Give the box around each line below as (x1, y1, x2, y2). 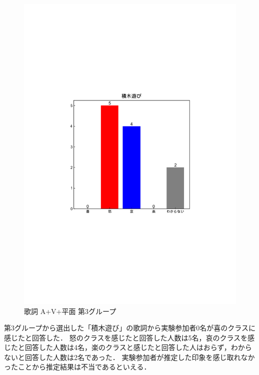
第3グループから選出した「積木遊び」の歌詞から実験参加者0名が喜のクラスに (4, 322, 255, 333)
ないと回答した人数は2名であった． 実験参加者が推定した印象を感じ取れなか (4, 351, 255, 362)
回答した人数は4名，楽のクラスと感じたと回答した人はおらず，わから (24, 342, 252, 352)
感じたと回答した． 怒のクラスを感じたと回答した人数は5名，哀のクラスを (4, 332, 248, 342)
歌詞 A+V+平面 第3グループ (24, 305, 116, 316)
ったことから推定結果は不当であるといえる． (4, 361, 151, 372)
